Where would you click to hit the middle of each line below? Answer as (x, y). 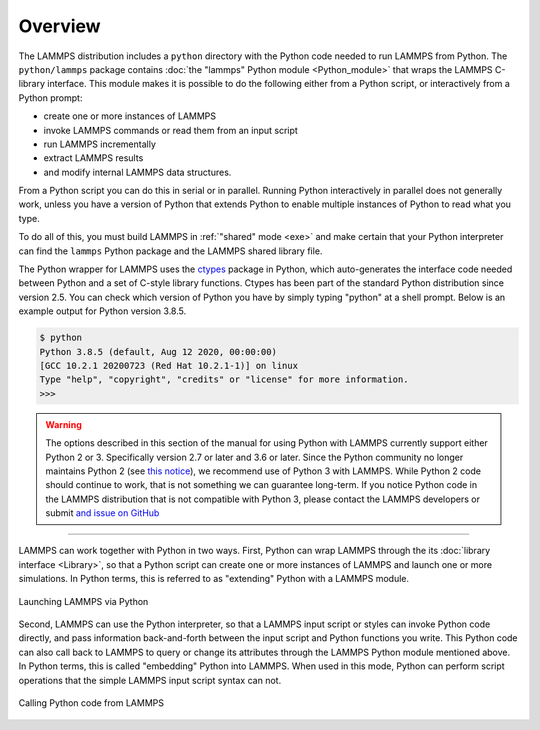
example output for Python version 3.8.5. (102, 311)
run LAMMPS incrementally (100, 144)
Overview (59, 26)
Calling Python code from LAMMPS (91, 702)
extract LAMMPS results (93, 158)
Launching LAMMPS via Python (83, 601)
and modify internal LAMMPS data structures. (137, 172)
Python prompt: (50, 97)
